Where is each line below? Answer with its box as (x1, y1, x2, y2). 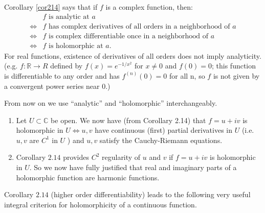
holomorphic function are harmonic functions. (16, 172, 160, 182)
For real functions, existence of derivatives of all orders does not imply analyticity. (4, 50, 261, 61)
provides (63, 152, 89, 162)
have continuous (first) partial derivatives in (95, 125, 233, 135)
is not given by (213, 70, 260, 81)
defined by (50, 60, 83, 71)
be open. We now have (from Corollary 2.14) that (51, 114, 206, 125)
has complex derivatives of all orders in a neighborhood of (49, 22, 230, 30)
